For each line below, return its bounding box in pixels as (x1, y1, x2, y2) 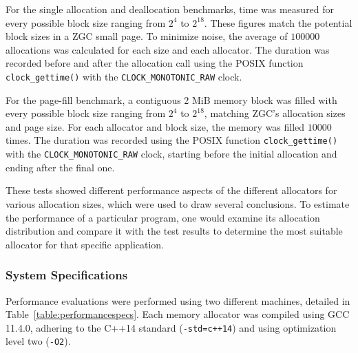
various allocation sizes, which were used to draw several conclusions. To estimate (6, 196, 350, 211)
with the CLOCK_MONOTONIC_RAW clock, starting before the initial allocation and (6, 147, 337, 161)
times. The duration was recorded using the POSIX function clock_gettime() (6, 133, 338, 147)
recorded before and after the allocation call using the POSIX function (6, 56, 304, 70)
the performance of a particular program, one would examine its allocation (6, 210, 320, 224)
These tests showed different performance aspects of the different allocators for (6, 183, 337, 197)
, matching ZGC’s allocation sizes (204, 106, 346, 120)
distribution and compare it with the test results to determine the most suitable (6, 224, 343, 238)
